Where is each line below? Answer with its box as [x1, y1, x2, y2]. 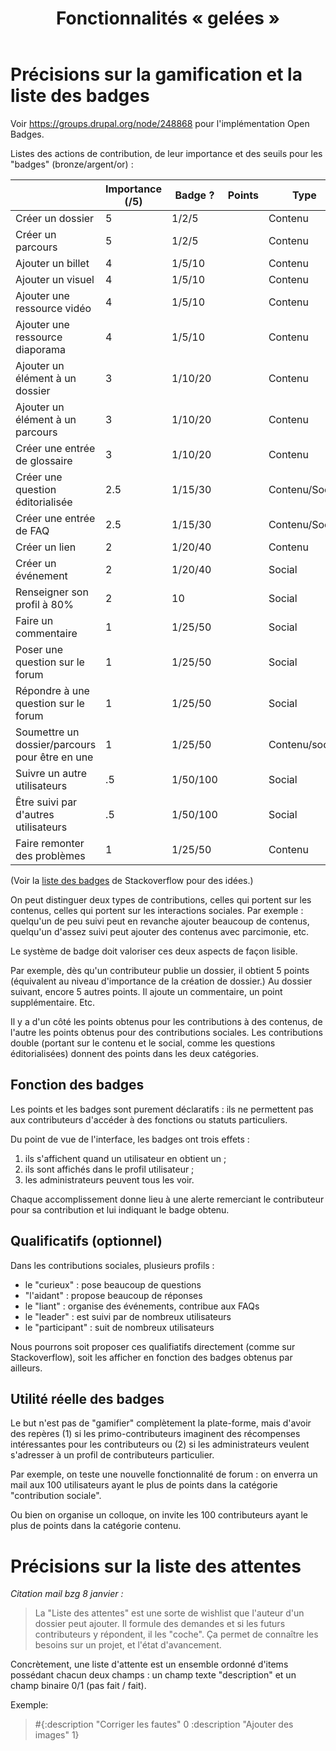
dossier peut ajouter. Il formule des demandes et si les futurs [34, 1618, 286, 1630]
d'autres [15, 807, 55, 821]
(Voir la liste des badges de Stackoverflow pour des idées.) [10, 874, 254, 886]
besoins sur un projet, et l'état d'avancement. [34, 1639, 222, 1651]
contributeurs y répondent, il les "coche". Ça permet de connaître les [34, 1628, 319, 1641]
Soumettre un [15, 725, 80, 739]
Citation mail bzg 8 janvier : [10, 1588, 124, 1600]
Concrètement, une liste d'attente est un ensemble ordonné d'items [10, 1658, 289, 1671]
